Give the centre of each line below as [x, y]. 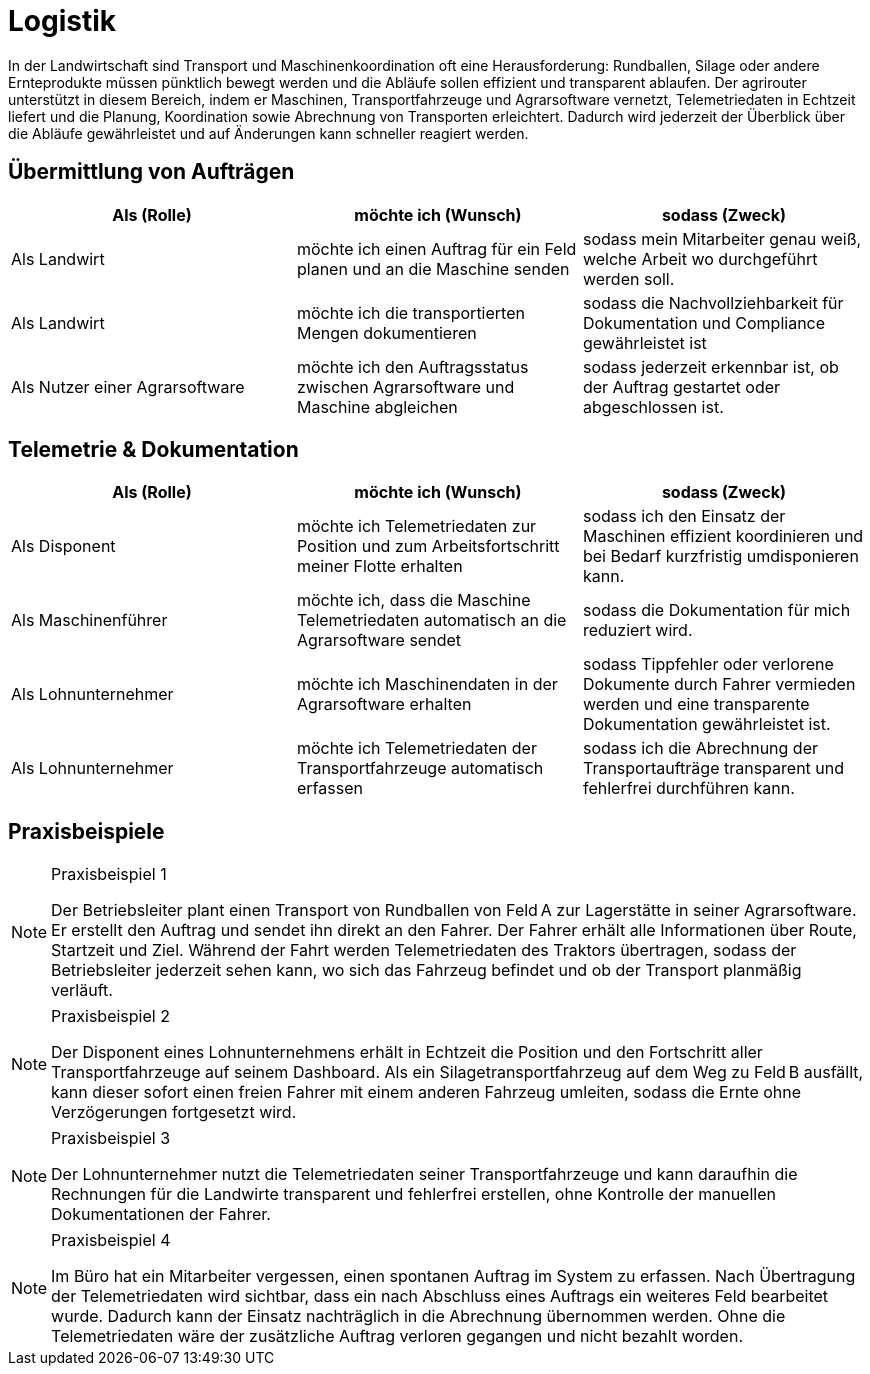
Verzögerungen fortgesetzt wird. [174, 1112]
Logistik [62, 21]
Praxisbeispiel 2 [110, 1016]
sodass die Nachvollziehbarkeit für [713, 302]
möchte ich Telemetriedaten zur [416, 526]
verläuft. [82, 990]
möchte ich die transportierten [410, 312]
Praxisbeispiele [86, 831]
